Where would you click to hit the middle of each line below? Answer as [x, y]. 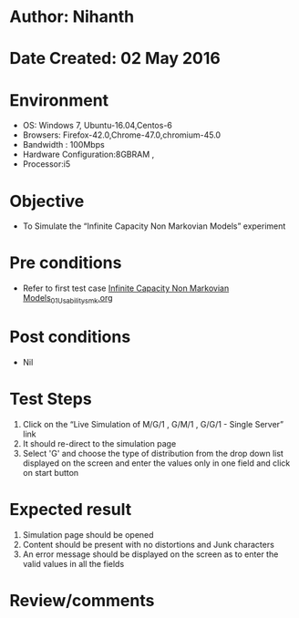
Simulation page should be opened [88, 534]
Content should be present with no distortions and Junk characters [149, 544]
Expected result [71, 510]
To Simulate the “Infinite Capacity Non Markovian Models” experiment [154, 226]
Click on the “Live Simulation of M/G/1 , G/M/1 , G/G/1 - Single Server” [153, 424]
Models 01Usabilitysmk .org [67, 299]
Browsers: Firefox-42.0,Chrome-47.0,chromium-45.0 [122, 135]
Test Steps [51, 399]
